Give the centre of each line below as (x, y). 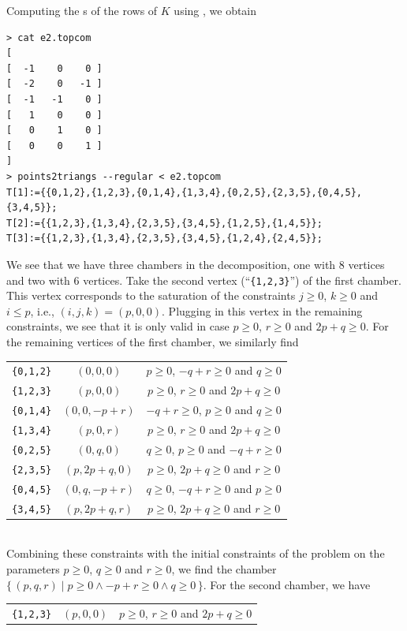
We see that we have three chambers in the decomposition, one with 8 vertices (196, 264)
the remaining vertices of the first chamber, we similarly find (153, 341)
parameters (33, 568)
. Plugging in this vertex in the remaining (262, 310)
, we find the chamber (224, 568)
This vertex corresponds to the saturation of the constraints (151, 295)
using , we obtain (215, 10)
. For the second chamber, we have (287, 584)
